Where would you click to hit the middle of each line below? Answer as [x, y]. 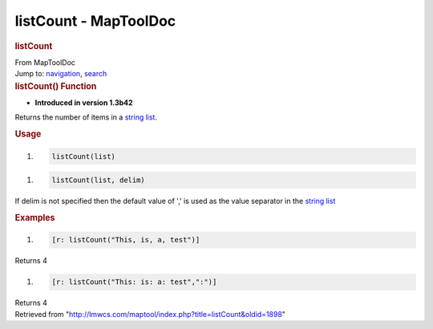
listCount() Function [56, 86]
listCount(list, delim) [99, 180]
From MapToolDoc [45, 62]
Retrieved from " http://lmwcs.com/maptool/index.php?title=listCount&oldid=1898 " [150, 314]
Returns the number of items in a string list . [86, 117]
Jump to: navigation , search [61, 74]
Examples [35, 217]
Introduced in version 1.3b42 [84, 102]
